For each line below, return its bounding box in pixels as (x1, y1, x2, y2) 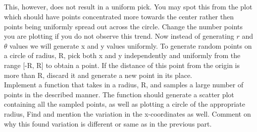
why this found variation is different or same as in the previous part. (4, 118, 212, 129)
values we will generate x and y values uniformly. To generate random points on (9, 40, 252, 51)
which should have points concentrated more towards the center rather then (4, 11, 234, 21)
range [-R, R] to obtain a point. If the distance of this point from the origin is (4, 60, 240, 70)
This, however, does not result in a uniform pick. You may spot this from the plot (4, 1, 253, 12)
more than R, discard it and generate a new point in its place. (4, 69, 193, 80)
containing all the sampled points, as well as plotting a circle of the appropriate (4, 99, 245, 109)
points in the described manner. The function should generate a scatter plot (4, 89, 234, 99)
